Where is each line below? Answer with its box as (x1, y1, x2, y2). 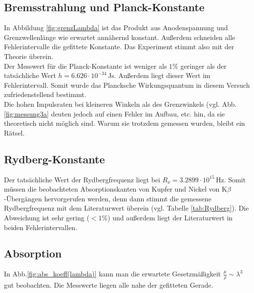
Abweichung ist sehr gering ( (4, 212, 89, 222)
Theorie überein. (4, 51, 53, 61)
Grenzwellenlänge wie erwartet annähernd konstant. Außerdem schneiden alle (4, 32, 235, 42)
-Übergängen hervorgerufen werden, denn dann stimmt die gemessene (4, 193, 212, 203)
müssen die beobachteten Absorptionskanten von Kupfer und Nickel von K (4, 184, 227, 194)
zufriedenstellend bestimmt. (4, 89, 86, 99)
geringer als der (180, 60, 227, 71)
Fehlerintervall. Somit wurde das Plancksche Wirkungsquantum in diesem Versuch (4, 79, 250, 90)
